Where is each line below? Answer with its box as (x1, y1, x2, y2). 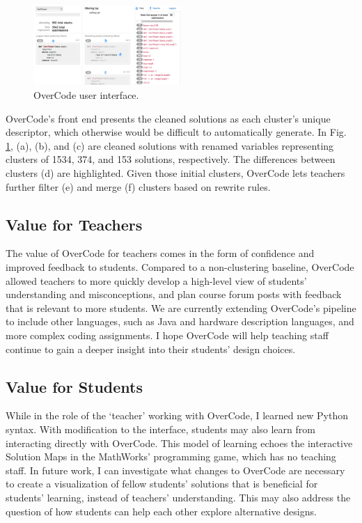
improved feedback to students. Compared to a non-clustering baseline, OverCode (6, 260, 354, 274)
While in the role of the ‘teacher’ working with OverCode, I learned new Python (6, 408, 348, 423)
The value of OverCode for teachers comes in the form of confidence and (6, 246, 315, 260)
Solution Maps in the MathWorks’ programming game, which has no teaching (6, 449, 336, 464)
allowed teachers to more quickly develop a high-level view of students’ (6, 273, 307, 288)
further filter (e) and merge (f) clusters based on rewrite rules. (6, 179, 271, 194)
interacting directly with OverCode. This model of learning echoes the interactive (6, 435, 353, 450)
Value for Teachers (6, 213, 143, 235)
